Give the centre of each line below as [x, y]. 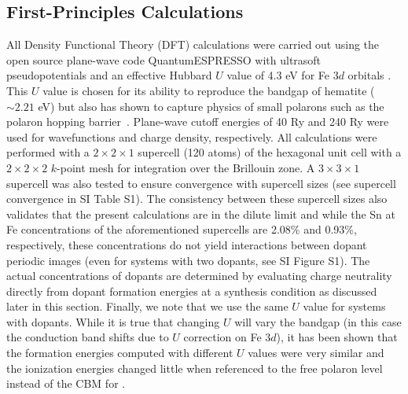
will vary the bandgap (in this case [318, 321]
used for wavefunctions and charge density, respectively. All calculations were [192, 136]
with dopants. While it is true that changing [113, 321]
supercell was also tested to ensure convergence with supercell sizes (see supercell [201, 183]
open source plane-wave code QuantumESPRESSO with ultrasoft [164, 59]
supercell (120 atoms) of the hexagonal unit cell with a [270, 152]
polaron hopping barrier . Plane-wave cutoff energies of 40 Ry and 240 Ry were [198, 122]
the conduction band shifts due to [88, 337]
